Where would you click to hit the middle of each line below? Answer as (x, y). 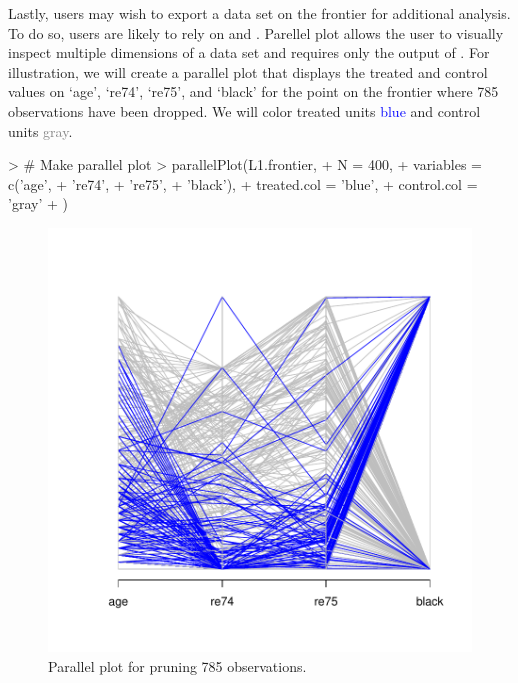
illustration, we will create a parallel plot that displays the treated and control (248, 71)
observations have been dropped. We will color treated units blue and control (244, 110)
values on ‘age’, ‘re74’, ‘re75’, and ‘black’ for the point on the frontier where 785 (253, 91)
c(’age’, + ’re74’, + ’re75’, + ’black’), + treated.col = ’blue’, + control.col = (243, 183)
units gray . (40, 130)
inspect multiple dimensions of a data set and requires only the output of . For (249, 52)
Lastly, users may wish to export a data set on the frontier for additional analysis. (259, 13)
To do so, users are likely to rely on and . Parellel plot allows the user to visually (256, 32)
